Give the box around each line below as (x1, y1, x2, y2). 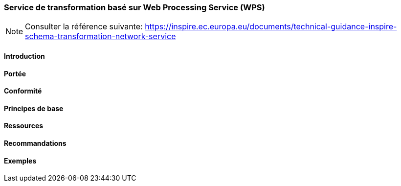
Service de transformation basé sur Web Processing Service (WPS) (4, 2, 265, 12)
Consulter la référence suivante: (25, 22, 143, 32)
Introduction (4, 51, 45, 60)
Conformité (4, 87, 42, 95)
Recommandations (4, 139, 67, 148)
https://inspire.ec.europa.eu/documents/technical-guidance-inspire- (145, 22, 397, 32)
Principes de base (4, 104, 64, 113)
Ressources (4, 121, 44, 130)
